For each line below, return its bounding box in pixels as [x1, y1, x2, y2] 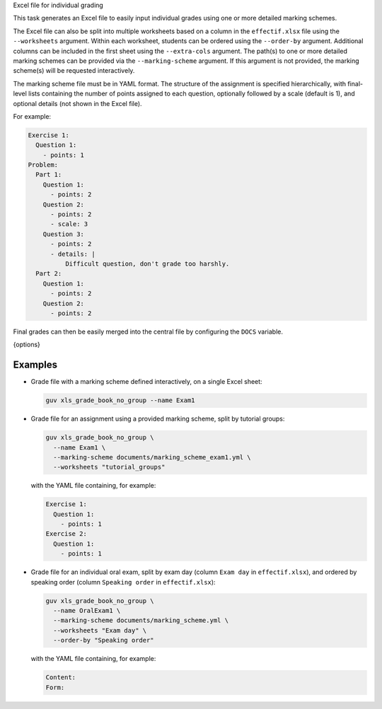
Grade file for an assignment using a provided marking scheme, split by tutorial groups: [30, 414, 285, 423]
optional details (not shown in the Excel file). [13, 99, 142, 107]
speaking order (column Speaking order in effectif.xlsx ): [30, 578, 216, 586]
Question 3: [42, 230, 85, 238]
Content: [45, 674, 76, 681]
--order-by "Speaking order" [53, 636, 155, 645]
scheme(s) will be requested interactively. [13, 66, 135, 75]
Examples [13, 359, 58, 371]
